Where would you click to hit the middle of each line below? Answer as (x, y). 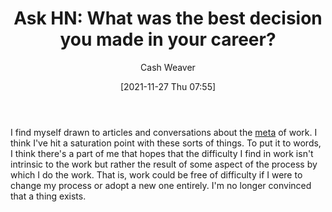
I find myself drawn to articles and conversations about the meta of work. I (164, 132)
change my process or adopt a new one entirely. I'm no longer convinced (161, 185)
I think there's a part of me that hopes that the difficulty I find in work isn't (162, 153)
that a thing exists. (48, 196)
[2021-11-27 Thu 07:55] (168, 86)
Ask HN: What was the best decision (168, 18)
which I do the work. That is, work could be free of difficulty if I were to (156, 174)
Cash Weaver (168, 67)
